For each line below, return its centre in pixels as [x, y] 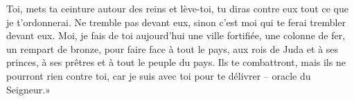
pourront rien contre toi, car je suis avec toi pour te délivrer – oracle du [159, 75]
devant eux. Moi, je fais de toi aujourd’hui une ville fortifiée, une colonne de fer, [176, 35]
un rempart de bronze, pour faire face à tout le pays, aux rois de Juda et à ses [172, 48]
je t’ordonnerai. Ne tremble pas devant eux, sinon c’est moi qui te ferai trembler [176, 22]
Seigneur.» [28, 89]
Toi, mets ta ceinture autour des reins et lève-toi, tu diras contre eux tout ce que [177, 8]
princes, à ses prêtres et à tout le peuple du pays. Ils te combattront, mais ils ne [176, 62]
